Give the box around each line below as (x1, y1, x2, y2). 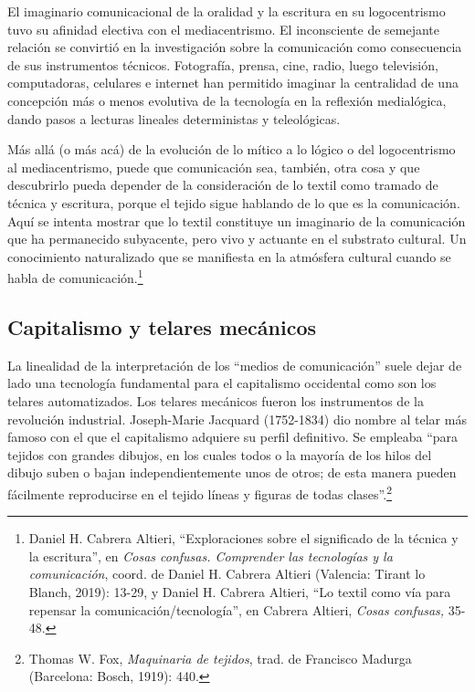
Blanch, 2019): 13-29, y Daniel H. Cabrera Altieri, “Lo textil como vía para (28, 582, 451, 601)
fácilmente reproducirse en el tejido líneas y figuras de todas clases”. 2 (7, 481, 392, 503)
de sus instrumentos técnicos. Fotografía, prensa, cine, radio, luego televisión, (7, 55, 438, 74)
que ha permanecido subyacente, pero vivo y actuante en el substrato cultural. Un (7, 229, 467, 248)
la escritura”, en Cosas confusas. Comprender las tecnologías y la (28, 546, 393, 565)
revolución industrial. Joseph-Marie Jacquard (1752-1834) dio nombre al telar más (7, 409, 467, 428)
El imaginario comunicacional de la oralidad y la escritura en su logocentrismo (7, 2, 446, 20)
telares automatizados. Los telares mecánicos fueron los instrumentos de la (7, 391, 424, 410)
